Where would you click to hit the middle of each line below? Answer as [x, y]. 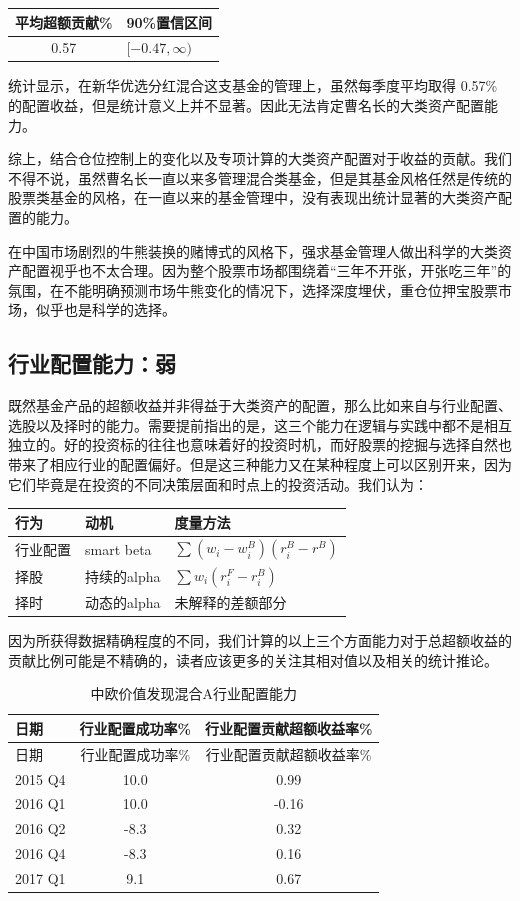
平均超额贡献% [64, 21]
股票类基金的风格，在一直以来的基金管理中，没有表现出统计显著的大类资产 [253, 197]
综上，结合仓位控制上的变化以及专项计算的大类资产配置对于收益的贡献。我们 [260, 158]
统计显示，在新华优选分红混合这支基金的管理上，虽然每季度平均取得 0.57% [253, 85]
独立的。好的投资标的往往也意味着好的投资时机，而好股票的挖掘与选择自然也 [260, 444]
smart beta [118, 548]
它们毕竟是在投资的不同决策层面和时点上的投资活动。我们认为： [218, 483]
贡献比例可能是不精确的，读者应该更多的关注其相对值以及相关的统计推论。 [253, 659]
